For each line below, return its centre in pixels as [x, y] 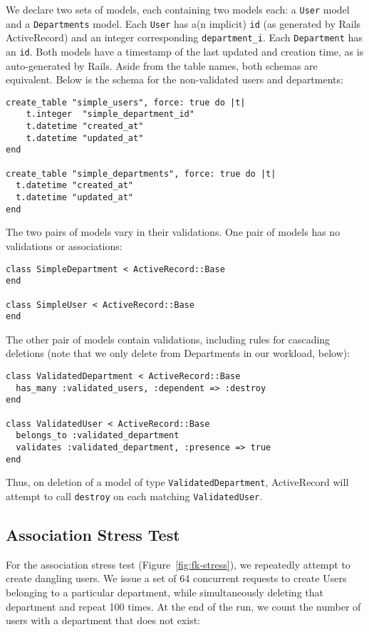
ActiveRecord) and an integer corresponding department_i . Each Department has [184, 37]
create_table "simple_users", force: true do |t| [126, 102]
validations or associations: [64, 245]
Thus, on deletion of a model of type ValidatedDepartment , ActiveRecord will [177, 482]
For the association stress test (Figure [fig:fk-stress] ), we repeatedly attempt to [178, 564]
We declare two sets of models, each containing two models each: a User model [178, 9]
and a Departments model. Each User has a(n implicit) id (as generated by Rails [183, 23]
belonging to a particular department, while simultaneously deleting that [165, 592]
